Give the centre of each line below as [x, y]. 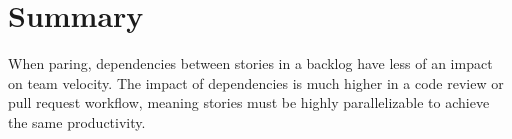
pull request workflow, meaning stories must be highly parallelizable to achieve [249, 102]
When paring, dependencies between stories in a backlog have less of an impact [250, 63]
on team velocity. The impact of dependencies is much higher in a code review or [256, 82]
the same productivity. [77, 121]
